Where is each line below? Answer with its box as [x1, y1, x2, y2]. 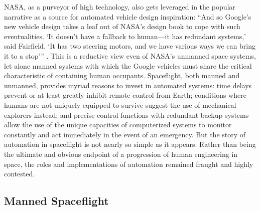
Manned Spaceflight [4, 193, 109, 208]
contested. [4, 168, 35, 179]
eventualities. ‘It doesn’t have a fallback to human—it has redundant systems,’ [4, 31, 246, 41]
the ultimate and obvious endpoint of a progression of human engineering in [4, 148, 238, 159]
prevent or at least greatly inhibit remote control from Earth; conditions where [4, 90, 246, 100]
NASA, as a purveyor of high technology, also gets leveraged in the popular [4, 2, 235, 12]
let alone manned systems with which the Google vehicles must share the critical [4, 60, 252, 71]
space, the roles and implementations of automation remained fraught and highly [4, 158, 253, 169]
